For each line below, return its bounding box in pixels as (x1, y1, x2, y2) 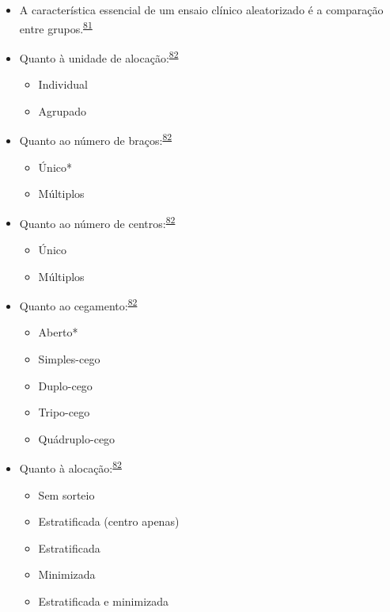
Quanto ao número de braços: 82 (19, 130, 172, 148)
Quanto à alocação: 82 (19, 458, 122, 477)
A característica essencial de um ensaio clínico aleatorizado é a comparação (19, 2, 384, 17)
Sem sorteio (38, 486, 95, 503)
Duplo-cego (38, 377, 93, 393)
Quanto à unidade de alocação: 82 (19, 47, 179, 66)
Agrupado (38, 102, 86, 119)
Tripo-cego (38, 404, 90, 420)
